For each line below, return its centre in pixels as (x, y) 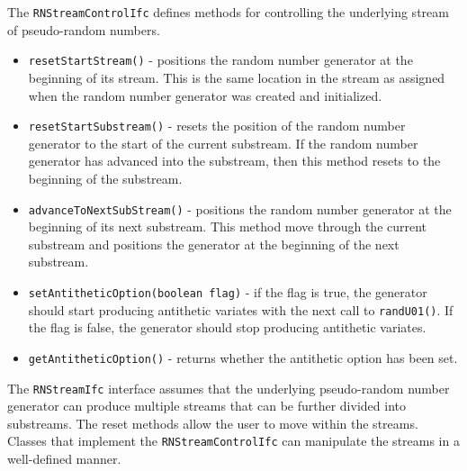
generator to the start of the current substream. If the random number (223, 143)
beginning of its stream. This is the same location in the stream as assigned (237, 77)
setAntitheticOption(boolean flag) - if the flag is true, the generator (228, 291)
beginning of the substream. (105, 178)
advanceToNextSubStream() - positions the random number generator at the (240, 208)
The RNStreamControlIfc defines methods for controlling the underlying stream (228, 12)
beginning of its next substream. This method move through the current (228, 226)
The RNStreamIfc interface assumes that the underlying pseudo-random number (229, 388)
